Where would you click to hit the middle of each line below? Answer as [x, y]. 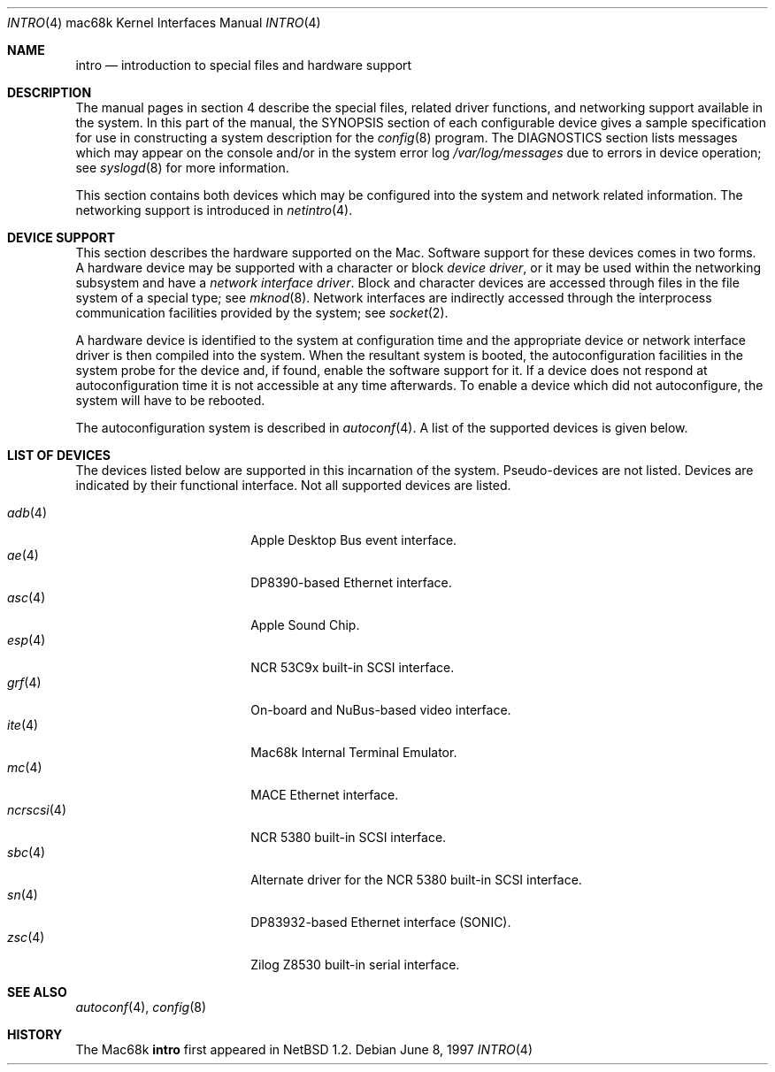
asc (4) [27, 597]
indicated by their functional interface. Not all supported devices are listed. [293, 485]
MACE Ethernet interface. [325, 795]
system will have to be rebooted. [170, 400]
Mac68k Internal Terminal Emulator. [354, 752]
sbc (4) [27, 852]
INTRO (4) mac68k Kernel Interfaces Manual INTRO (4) [164, 23]
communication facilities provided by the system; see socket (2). [262, 313]
